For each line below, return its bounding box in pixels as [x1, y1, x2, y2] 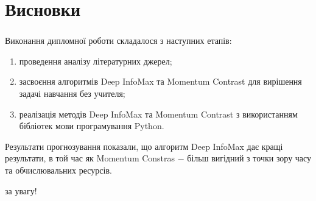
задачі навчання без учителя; [19, 87, 125, 100]
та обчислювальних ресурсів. [5, 164, 112, 177]
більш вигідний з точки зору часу [187, 152, 312, 164]
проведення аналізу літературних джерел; [19, 54, 172, 67]
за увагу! [5, 184, 37, 197]
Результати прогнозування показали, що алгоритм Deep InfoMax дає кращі [5, 139, 283, 152]
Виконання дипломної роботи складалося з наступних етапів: [5, 34, 232, 47]
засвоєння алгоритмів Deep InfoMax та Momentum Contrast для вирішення [19, 75, 302, 88]
